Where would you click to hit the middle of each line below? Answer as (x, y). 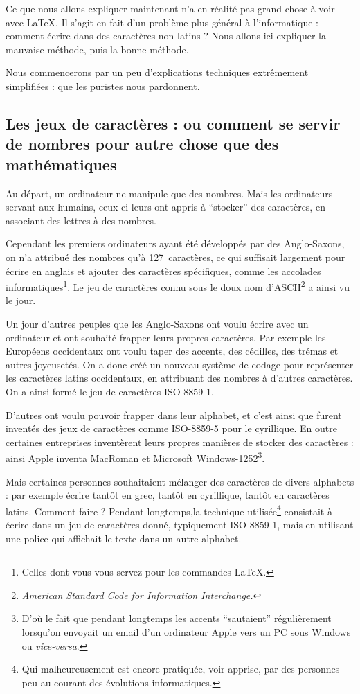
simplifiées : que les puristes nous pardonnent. (103, 86)
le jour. (21, 300)
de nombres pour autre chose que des (142, 144)
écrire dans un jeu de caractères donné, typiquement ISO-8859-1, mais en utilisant (180, 524)
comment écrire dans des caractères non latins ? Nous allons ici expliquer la (166, 36)
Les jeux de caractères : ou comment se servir (173, 123)
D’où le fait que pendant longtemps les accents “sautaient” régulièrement (177, 618)
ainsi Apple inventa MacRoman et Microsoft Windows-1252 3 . (135, 457)
